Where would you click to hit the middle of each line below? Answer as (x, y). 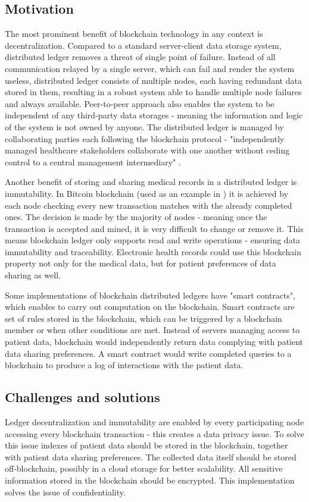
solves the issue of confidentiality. (65, 492)
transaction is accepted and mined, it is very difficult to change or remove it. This (154, 228)
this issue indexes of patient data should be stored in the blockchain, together (146, 445)
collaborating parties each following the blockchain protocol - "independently (145, 138)
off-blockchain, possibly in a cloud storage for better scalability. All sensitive (144, 468)
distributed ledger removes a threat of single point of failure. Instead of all (140, 57)
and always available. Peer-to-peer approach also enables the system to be (140, 103)
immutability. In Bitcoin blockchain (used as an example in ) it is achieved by (147, 193)
